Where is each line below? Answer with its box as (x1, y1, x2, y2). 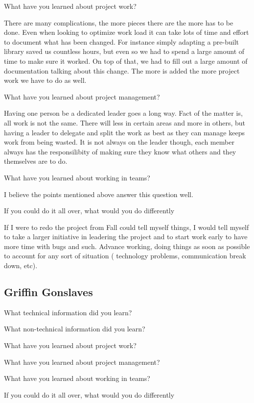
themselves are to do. (4, 156, 68, 166)
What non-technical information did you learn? (4, 324, 145, 334)
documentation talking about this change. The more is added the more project (4, 65, 240, 76)
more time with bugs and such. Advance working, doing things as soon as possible (4, 241, 250, 251)
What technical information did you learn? (4, 307, 132, 317)
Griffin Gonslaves (4, 284, 93, 300)
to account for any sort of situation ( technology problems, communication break (4, 251, 246, 261)
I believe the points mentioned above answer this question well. (4, 189, 193, 199)
